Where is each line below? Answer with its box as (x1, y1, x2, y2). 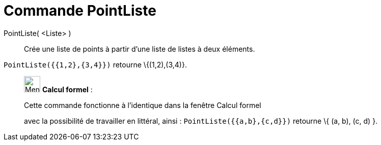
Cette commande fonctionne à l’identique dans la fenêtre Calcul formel (24, 100, 261, 110)
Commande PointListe (4, 2, 156, 19)
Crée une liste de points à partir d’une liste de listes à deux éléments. (24, 44, 255, 53)
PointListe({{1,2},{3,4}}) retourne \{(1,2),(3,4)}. (4, 60, 187, 69)
